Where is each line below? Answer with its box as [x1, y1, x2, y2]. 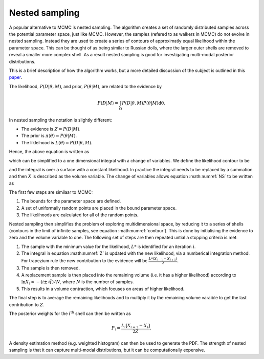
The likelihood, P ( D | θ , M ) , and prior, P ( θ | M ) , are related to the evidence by [9, 83, 162, 89]
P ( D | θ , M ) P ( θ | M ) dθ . [122, 100, 166, 106]
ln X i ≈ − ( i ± [21, 279, 48, 286]
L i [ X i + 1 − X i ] [121, 323, 150, 330]
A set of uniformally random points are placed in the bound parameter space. [21, 205, 177, 211]
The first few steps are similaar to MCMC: [9, 189, 93, 195]
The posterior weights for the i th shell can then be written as [9, 310, 131, 316]
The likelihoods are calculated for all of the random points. [21, 212, 139, 218]
